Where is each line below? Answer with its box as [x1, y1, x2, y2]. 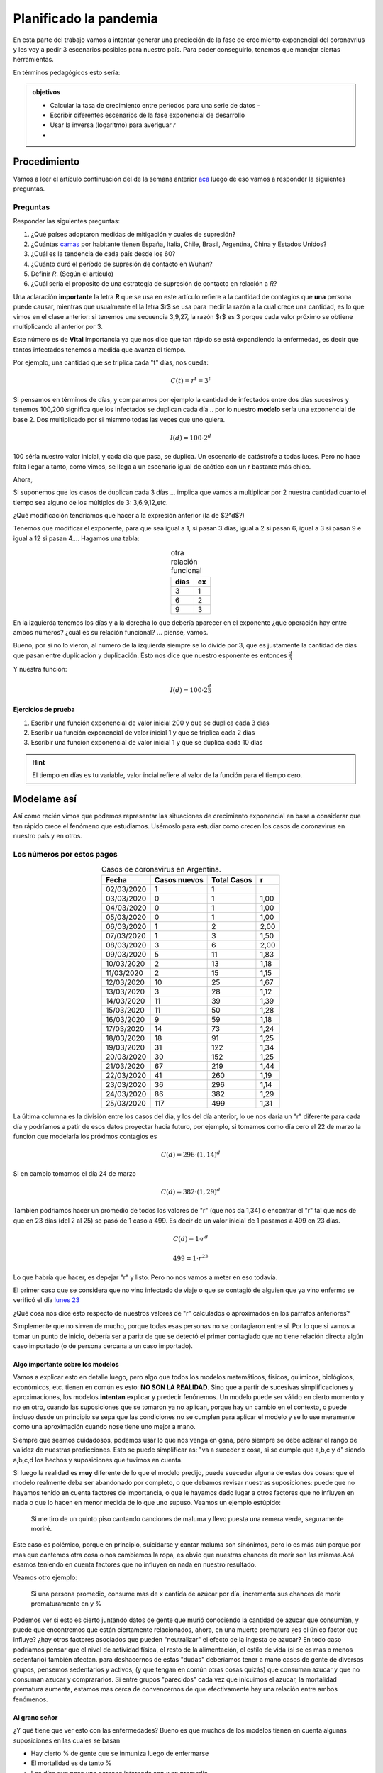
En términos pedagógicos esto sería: [13, 68, 121, 77]
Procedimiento [13, 156, 80, 168]
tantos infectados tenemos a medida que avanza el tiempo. [13, 345, 186, 354]
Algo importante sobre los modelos [13, 1360, 120, 1369]
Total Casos [211, 875, 252, 885]
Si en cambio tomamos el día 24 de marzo [13, 1169, 136, 1177]
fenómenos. [13, 1695, 49, 1703]
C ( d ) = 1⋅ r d [172, 1234, 209, 1243]
